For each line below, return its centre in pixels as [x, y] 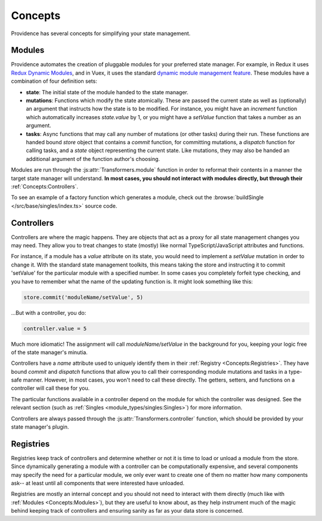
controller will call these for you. [50, 388]
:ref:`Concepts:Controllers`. [45, 186]
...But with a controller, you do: [49, 312]
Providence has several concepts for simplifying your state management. [101, 33]
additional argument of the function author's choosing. [93, 159]
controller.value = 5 [55, 328]
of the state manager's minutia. [49, 352]
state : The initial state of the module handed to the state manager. [107, 92]
